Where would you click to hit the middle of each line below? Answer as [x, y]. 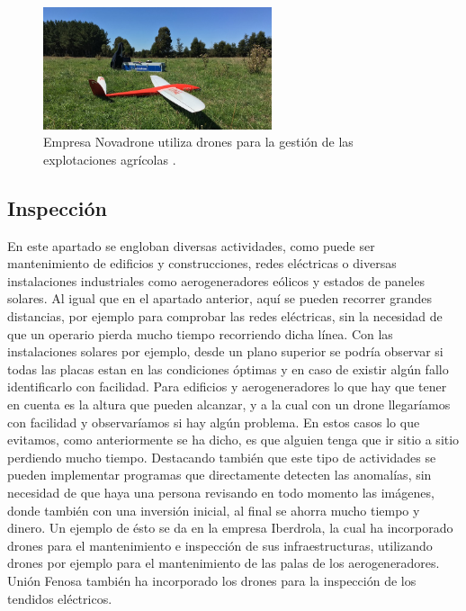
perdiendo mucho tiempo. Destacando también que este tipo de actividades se [222, 457]
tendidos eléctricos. [60, 598]
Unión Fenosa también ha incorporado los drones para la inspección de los [212, 580]
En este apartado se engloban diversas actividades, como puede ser [191, 245]
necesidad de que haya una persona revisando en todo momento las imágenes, [221, 492]
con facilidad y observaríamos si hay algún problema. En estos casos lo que [214, 422]
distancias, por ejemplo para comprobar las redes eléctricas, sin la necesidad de [225, 316]
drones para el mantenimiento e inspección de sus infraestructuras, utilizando [220, 545]
